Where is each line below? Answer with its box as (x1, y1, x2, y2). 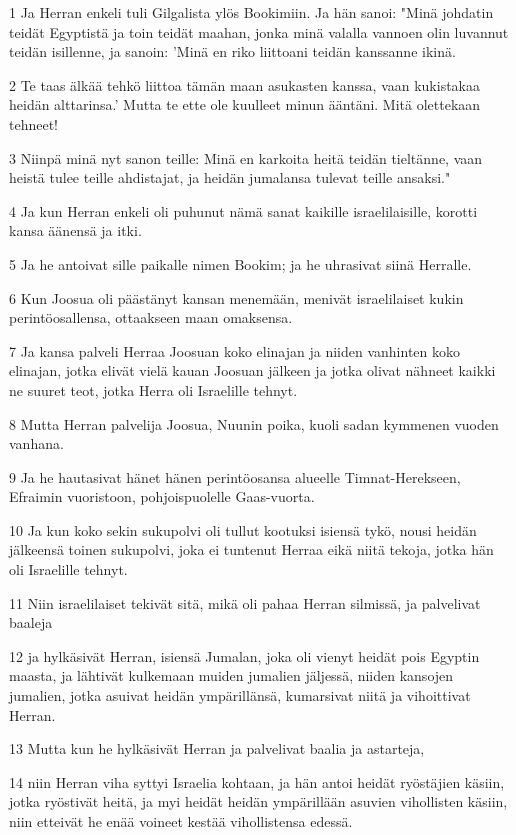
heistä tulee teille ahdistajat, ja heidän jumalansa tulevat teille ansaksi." (9, 167, 451, 188)
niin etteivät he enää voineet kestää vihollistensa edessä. (9, 811, 353, 831)
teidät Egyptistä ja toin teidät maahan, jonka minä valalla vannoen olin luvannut (9, 21, 509, 42)
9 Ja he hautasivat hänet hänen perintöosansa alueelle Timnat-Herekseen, (9, 466, 461, 487)
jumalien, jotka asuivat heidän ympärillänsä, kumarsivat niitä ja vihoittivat (9, 685, 471, 706)
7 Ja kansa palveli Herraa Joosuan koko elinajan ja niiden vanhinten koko (9, 340, 460, 361)
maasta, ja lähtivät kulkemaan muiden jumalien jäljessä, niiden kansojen (9, 665, 454, 686)
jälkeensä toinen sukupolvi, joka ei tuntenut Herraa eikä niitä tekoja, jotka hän (9, 539, 494, 560)
